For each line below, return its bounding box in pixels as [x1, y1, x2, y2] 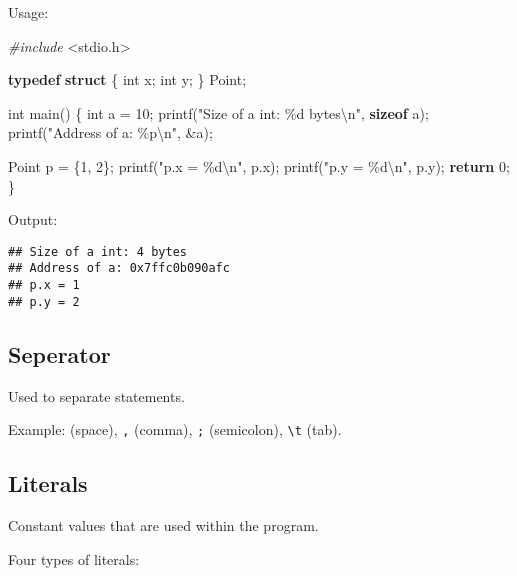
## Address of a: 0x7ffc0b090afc [8, 261, 230, 276]
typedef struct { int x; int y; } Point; [8, 69, 247, 90]
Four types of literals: [8, 548, 140, 569]
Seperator [8, 338, 111, 369]
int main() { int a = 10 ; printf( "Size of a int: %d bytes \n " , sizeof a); [8, 102, 429, 123]
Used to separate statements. [8, 385, 185, 406]
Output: [8, 209, 58, 230]
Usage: [8, 2, 49, 22]
